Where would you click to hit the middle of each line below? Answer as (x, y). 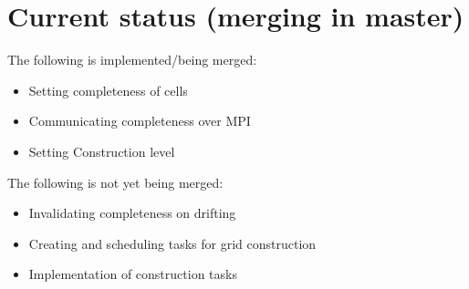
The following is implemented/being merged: (132, 60)
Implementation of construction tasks (133, 274)
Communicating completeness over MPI (140, 121)
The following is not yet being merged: (115, 182)
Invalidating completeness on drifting (132, 213)
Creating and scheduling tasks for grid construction (172, 243)
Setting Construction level (102, 151)
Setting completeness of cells (108, 90)
